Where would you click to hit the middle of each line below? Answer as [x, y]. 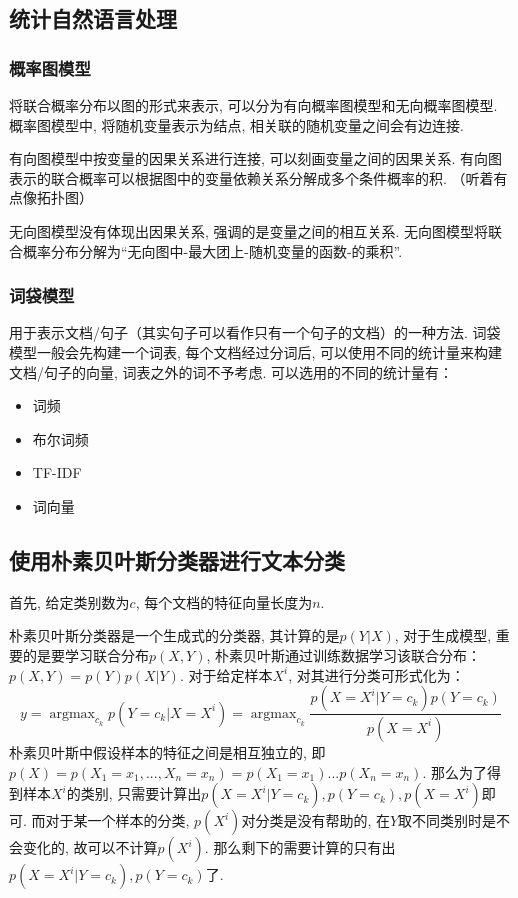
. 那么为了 [454, 771]
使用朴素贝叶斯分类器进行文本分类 [177, 559]
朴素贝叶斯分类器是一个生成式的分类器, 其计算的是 [174, 635]
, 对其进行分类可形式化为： [376, 674]
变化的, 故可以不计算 [90, 847]
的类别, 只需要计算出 [134, 793]
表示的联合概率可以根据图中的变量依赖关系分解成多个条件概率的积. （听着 [251, 177]
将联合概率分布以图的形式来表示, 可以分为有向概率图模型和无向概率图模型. [253, 105]
